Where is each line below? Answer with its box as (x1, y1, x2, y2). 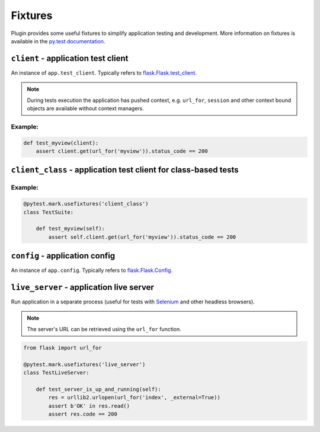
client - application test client (11, 53, 129, 63)
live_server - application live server (11, 282, 154, 292)
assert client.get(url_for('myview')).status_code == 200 (36, 148, 208, 154)
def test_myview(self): (36, 225, 105, 232)
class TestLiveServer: (23, 369, 89, 376)
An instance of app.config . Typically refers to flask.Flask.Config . (11, 267, 173, 274)
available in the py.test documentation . (11, 37, 105, 44)
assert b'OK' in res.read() (48, 402, 130, 409)
